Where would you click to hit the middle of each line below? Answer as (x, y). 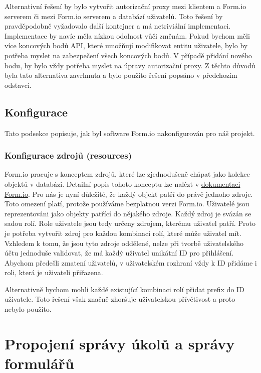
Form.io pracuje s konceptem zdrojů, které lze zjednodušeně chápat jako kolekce (127, 174)
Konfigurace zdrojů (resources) (68, 155)
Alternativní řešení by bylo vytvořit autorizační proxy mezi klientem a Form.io (125, 6)
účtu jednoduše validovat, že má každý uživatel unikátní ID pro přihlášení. (119, 253)
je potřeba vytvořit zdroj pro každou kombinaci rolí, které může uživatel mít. (123, 233)
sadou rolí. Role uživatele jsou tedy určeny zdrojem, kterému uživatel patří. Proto (130, 223)
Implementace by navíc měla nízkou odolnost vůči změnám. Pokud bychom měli (127, 35)
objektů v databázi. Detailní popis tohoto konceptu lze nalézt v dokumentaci (122, 183)
